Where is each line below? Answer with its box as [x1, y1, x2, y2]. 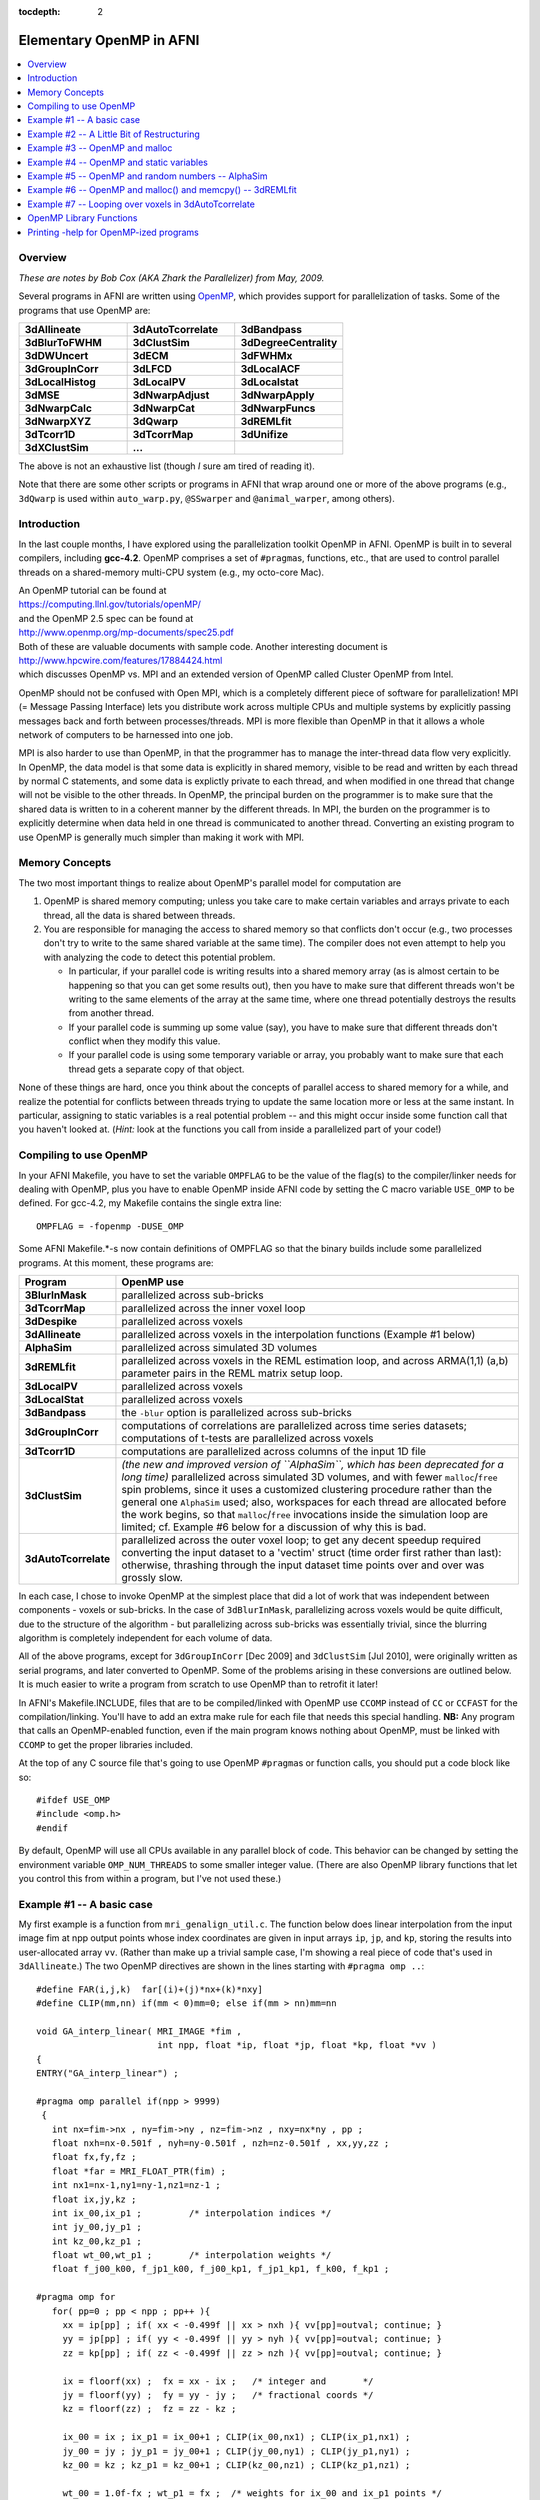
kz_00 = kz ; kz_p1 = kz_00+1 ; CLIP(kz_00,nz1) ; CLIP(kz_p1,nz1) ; [62, 2459, 411, 2470]
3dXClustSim [24, 440, 89, 454]
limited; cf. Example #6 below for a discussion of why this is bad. [121, 1520, 427, 1534]
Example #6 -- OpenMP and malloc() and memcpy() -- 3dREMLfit [27, 184, 297, 196]
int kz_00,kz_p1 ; [51, 2235, 142, 2247]
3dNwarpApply [240, 388, 315, 402]
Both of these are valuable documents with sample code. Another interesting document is [18, 640, 389, 652]
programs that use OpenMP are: [18, 304, 151, 316]
